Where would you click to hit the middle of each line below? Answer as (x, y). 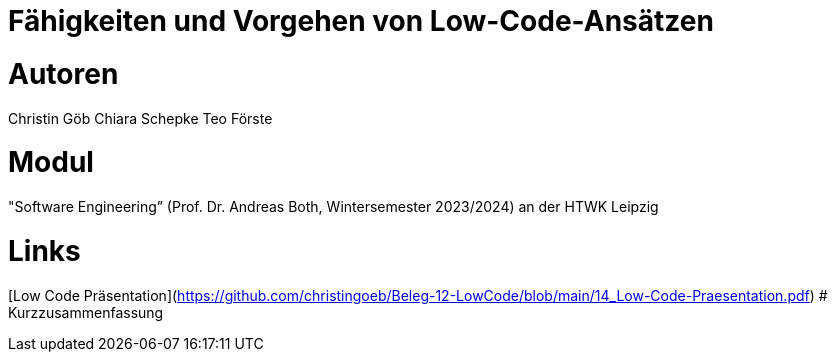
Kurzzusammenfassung (86, 312)
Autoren (63, 73)
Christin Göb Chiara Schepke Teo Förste (140, 118)
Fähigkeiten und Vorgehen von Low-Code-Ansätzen (361, 21)
